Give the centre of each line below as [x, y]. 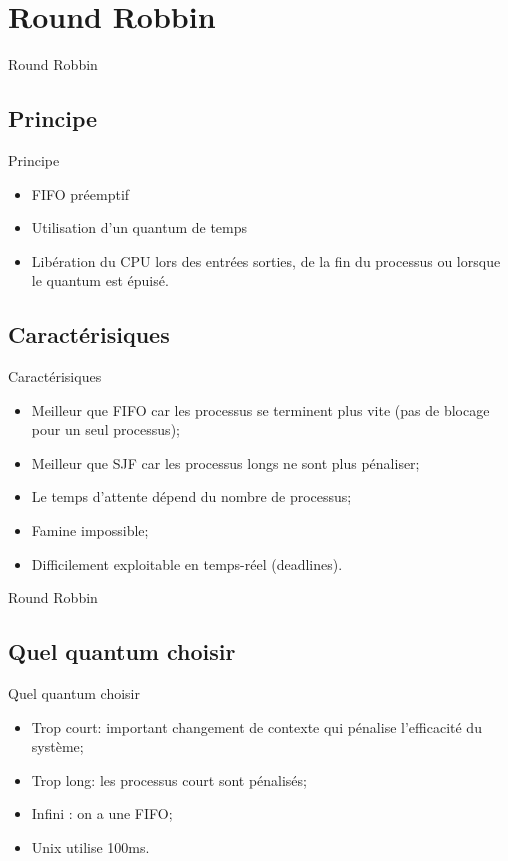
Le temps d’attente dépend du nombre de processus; [191, 496]
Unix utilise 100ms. [90, 847]
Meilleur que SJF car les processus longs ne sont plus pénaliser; [225, 462]
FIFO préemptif [80, 193]
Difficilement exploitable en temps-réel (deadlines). [187, 563]
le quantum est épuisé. [100, 280]
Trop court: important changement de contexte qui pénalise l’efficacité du [256, 726]
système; [57, 746]
